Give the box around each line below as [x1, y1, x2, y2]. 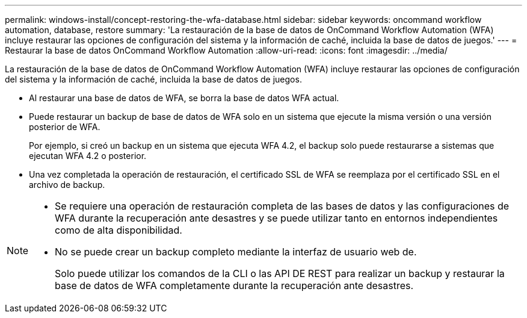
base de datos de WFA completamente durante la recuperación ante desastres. [55, 279, 414, 291]
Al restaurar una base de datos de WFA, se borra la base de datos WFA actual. [29, 93, 339, 103]
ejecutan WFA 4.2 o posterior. [29, 151, 147, 161]
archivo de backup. [29, 179, 105, 190]
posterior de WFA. [29, 122, 100, 132]
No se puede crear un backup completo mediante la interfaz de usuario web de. [55, 246, 417, 258]
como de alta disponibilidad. [55, 224, 182, 236]
